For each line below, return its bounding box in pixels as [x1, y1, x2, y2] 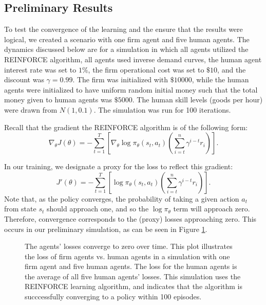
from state [4, 203, 36, 214]
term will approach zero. [173, 203, 250, 214]
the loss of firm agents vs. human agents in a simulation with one [25, 250, 230, 261]
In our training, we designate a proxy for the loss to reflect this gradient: [4, 161, 233, 172]
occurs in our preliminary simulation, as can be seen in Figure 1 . [4, 223, 207, 234]
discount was [4, 74, 44, 85]
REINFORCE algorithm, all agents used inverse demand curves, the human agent [4, 53, 262, 64]
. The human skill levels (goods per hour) [132, 94, 263, 105]
